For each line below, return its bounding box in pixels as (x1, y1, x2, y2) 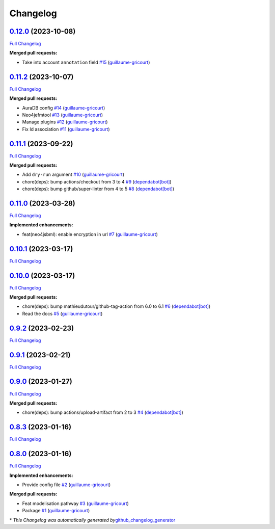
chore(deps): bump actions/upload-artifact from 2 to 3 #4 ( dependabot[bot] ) (22, 409, 183, 415)
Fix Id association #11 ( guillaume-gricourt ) (22, 126, 110, 132)
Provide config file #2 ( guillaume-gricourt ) (22, 482, 111, 488)
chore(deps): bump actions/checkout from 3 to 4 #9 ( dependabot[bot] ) (22, 178, 172, 184)
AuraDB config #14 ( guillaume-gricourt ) (22, 104, 105, 111)
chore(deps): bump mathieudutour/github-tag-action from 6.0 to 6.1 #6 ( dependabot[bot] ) (22, 303, 211, 309)
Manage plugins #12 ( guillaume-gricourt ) (22, 119, 108, 125)
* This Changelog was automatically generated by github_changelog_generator (9, 517, 176, 523)
